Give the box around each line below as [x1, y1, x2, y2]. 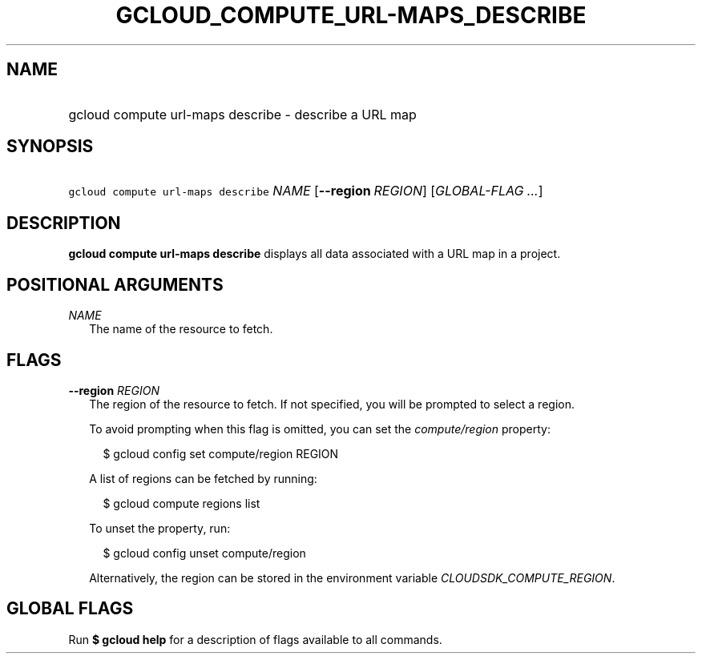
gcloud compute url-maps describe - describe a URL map [68, 106, 417, 123]
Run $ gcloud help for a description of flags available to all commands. [68, 632, 442, 646]
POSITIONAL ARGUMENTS [6, 274, 224, 295]
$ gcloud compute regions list [103, 496, 260, 510]
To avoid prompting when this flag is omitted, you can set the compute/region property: [89, 421, 551, 436]
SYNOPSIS [6, 136, 94, 157]
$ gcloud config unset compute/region [103, 545, 306, 560]
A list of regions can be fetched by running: [89, 471, 317, 485]
